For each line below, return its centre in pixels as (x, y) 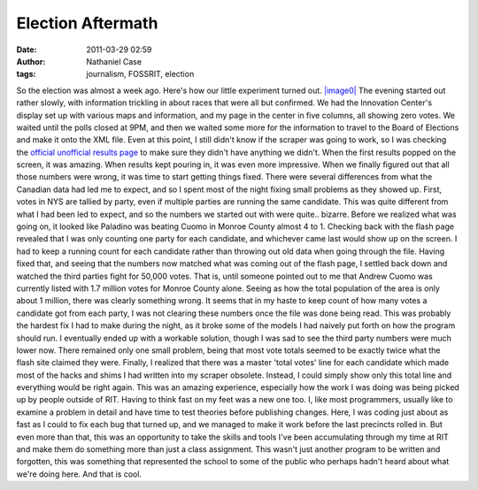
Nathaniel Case (114, 61)
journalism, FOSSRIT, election (140, 74)
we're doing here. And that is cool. (79, 474)
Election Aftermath (87, 23)
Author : (31, 61)
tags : (26, 74)
